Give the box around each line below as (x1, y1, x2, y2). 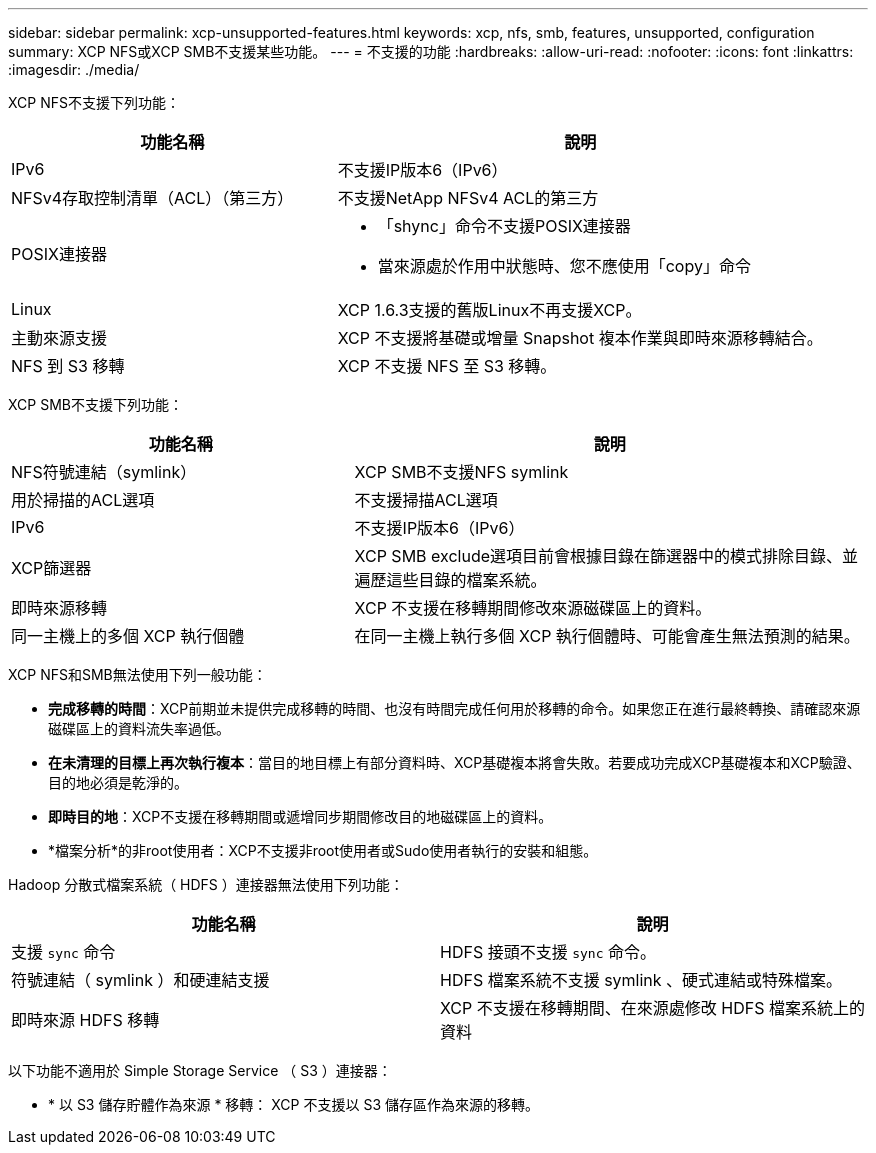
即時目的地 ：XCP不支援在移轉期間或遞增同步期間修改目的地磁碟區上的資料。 (48, 808, 553, 825)
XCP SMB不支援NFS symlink (354, 462, 569, 482)
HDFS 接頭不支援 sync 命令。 (440, 942, 656, 962)
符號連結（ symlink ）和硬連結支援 (11, 970, 270, 990)
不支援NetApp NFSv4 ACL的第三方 (337, 188, 599, 208)
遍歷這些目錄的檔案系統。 (354, 570, 547, 590)
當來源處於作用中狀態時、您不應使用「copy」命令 (377, 256, 751, 276)
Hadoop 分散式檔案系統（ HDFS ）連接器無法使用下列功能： (8, 876, 404, 893)
